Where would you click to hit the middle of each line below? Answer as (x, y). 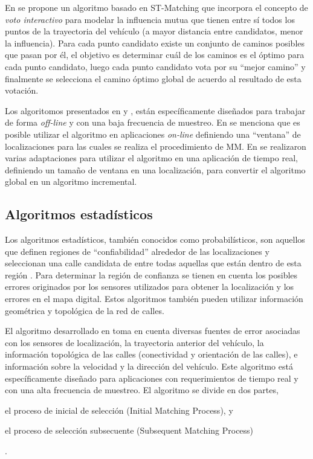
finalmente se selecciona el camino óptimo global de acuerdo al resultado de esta (153, 78)
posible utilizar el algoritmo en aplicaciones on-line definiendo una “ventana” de (153, 134)
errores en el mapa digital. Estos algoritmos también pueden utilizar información (154, 299)
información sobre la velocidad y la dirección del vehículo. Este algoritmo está (149, 366)
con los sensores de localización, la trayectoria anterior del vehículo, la (134, 342)
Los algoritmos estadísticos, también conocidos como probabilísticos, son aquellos (155, 239)
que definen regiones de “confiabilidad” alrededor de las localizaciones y (137, 251)
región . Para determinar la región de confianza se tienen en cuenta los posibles (151, 274)
